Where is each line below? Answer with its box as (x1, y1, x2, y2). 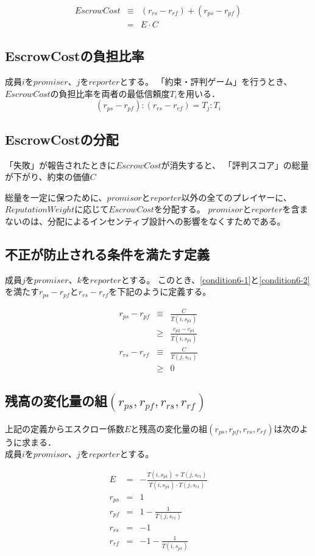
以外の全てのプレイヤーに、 (181, 190, 292, 203)
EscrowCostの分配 (5, 129, 119, 148)
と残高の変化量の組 (130, 422, 208, 435)
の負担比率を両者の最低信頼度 (50, 87, 170, 99)
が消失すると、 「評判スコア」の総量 (161, 158, 309, 171)
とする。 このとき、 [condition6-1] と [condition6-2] (121, 273, 310, 286)
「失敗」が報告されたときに (5, 158, 116, 171)
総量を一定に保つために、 (5, 190, 107, 203)
